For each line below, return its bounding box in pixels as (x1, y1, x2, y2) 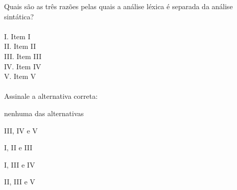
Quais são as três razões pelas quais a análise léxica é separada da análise (4, 1, 233, 11)
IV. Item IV (4, 61, 41, 71)
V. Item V (4, 71, 36, 82)
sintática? (4, 11, 34, 21)
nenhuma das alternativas (4, 107, 84, 118)
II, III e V (4, 176, 36, 187)
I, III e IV (4, 159, 35, 170)
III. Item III (4, 50, 42, 61)
